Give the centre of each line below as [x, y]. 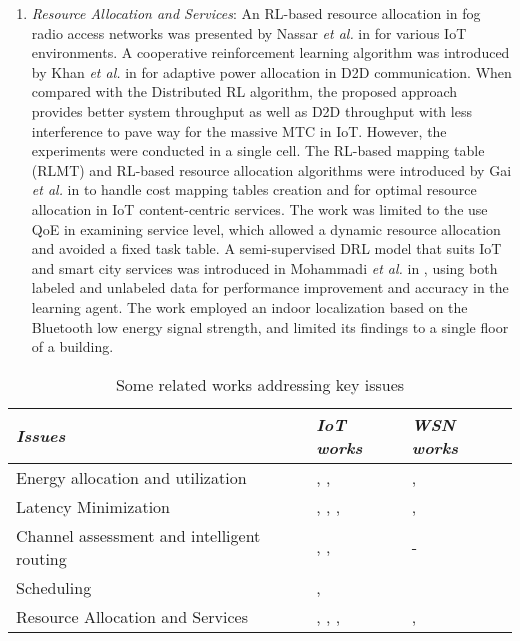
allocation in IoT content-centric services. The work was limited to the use [259, 208]
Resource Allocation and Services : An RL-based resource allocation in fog [256, 13]
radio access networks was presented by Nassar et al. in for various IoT [249, 32]
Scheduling [54, 587]
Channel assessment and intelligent [138, 535]
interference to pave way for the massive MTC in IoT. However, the [239, 130]
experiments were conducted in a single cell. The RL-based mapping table [258, 150]
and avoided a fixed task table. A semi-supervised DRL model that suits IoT [266, 248]
